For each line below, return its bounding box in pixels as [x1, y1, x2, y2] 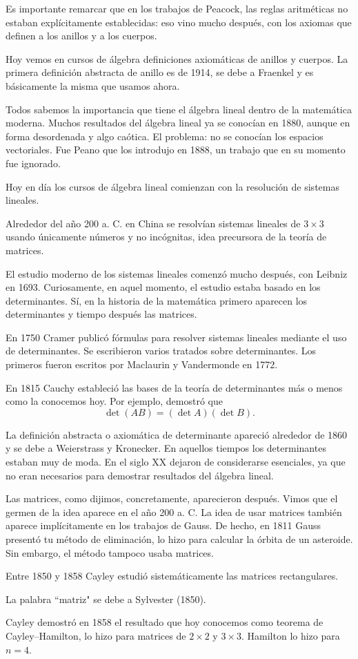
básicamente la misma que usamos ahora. [6, 78, 180, 93]
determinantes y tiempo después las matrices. [6, 307, 197, 321]
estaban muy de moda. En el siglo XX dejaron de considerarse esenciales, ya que [6, 455, 346, 469]
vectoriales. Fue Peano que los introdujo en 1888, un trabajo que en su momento [6, 142, 346, 157]
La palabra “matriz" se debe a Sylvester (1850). [6, 591, 206, 606]
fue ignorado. [6, 155, 61, 170]
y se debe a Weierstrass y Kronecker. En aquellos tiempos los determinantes [6, 441, 326, 455]
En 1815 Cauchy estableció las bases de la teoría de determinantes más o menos [6, 380, 343, 394]
